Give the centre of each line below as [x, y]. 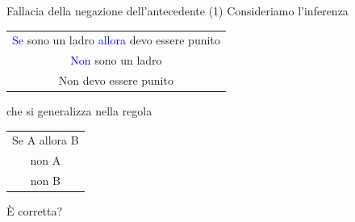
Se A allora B [46, 140]
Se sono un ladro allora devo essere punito [116, 40]
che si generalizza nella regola [79, 111]
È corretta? [35, 211]
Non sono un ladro [116, 60]
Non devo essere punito [116, 80]
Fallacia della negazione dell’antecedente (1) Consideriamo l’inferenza [177, 10]
